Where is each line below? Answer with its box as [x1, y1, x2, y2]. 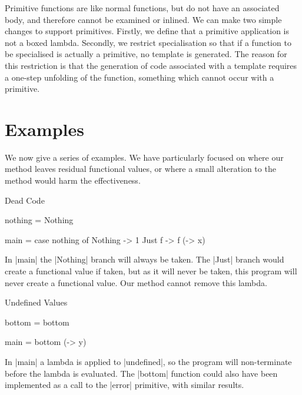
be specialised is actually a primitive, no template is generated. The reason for [5, 48, 287, 60]
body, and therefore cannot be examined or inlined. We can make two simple [5, 13, 282, 25]
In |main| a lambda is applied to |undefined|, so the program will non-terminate [5, 356, 292, 367]
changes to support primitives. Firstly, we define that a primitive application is [5, 25, 289, 37]
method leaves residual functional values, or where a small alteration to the [5, 162, 276, 175]
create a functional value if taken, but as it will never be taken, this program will [5, 265, 297, 277]
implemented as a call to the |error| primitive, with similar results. [5, 379, 244, 391]
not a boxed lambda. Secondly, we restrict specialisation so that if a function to [5, 36, 291, 48]
